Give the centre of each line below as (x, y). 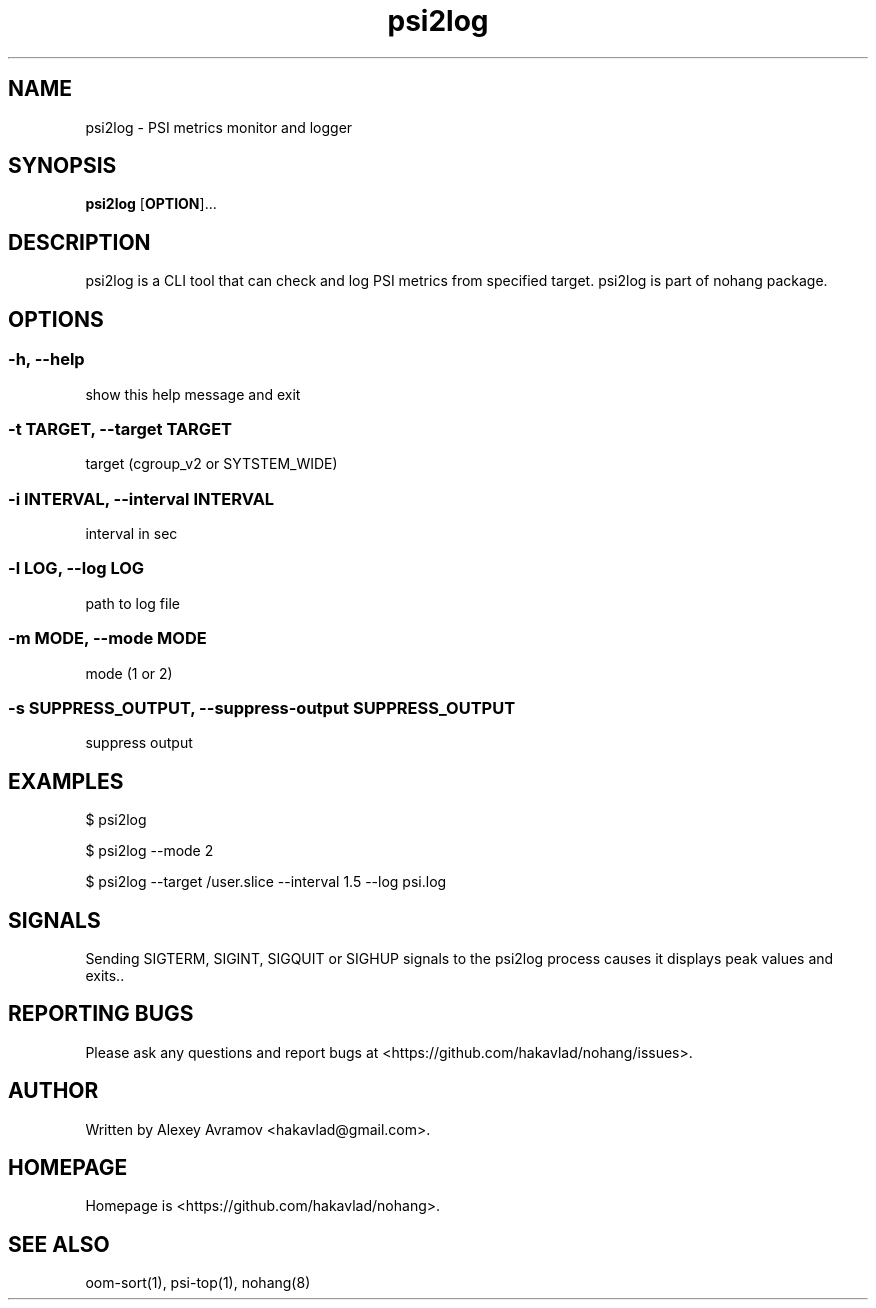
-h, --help (46, 359)
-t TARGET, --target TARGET (120, 428)
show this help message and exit (193, 394)
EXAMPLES (66, 781)
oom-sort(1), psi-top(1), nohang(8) (198, 1283)
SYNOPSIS (62, 166)
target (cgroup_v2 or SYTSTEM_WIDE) (211, 464)
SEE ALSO (59, 1244)
